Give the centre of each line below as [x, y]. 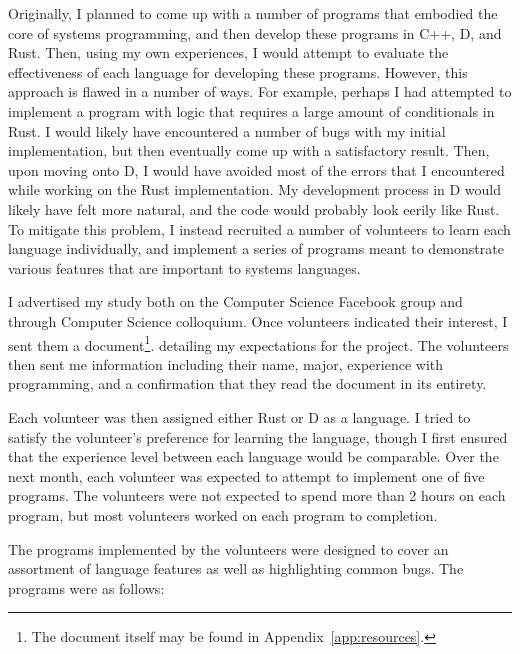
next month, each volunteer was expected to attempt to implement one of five [246, 475]
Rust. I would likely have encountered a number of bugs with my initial [227, 130]
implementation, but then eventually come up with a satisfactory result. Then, [249, 150]
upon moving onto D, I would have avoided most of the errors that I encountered [256, 169]
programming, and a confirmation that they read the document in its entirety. [247, 383]
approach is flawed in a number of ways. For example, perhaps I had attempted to [260, 91]
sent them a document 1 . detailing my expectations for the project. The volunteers [258, 343]
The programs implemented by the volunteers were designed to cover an [228, 548]
